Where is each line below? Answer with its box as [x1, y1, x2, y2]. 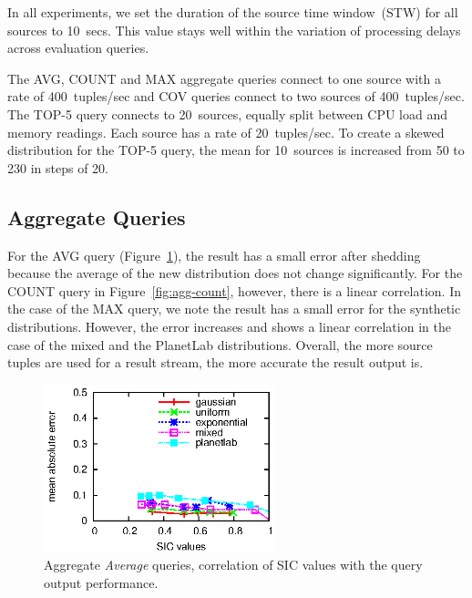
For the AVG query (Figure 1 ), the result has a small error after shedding [7, 245, 421, 264]
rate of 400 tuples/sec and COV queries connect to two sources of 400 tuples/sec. [7, 87, 465, 106]
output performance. [44, 572, 159, 592]
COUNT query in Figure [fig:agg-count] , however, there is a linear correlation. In [7, 281, 461, 300]
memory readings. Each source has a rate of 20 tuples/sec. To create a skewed [7, 122, 445, 141]
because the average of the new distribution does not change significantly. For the [7, 263, 463, 283]
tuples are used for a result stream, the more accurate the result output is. [7, 353, 424, 372]
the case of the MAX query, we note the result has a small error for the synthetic [7, 299, 461, 318]
